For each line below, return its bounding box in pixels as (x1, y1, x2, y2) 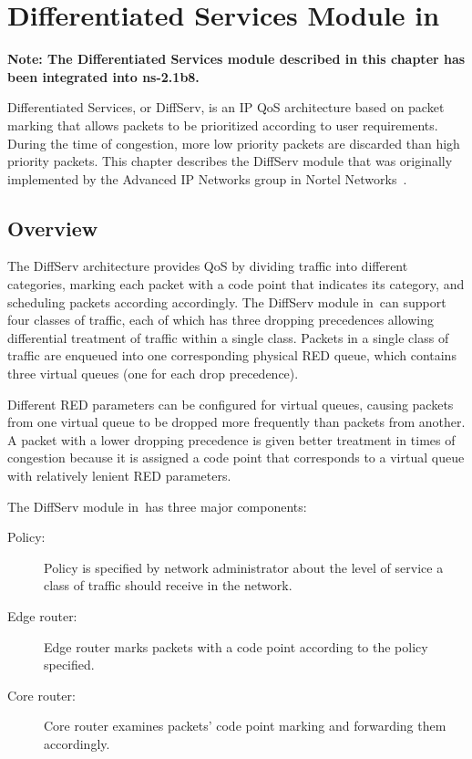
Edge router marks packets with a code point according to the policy (44, 637, 428, 656)
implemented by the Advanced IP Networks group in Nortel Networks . (7, 169, 407, 188)
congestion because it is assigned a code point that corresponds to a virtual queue (7, 448, 465, 467)
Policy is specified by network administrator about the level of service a (44, 557, 444, 577)
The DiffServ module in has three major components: (7, 496, 307, 515)
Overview (7, 213, 98, 242)
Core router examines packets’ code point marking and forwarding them (44, 716, 446, 735)
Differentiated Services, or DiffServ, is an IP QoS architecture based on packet (7, 98, 445, 117)
